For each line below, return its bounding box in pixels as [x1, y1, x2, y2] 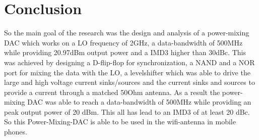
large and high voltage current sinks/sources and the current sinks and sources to [4, 77, 255, 87]
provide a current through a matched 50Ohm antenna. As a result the [4, 86, 220, 97]
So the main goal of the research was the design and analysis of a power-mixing [4, 27, 249, 38]
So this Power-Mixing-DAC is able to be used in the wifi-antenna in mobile [4, 116, 236, 127]
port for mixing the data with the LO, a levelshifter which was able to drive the [4, 67, 250, 77]
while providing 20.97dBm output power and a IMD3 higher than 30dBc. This [4, 47, 246, 58]
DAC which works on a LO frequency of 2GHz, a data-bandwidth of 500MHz [4, 37, 243, 48]
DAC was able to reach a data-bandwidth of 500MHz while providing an [27, 97, 251, 107]
